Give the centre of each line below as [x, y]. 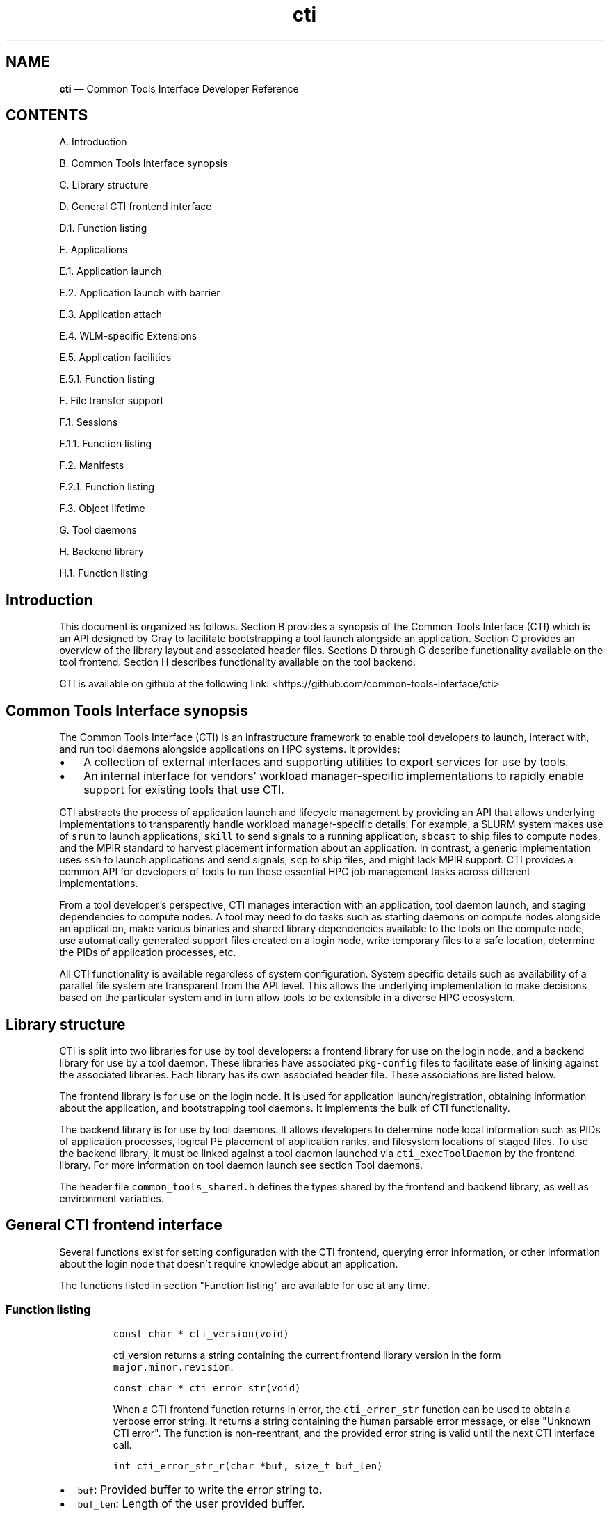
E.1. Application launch [111, 271]
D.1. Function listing [103, 228]
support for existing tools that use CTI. [184, 790]
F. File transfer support [112, 401]
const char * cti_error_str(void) [207, 1388]
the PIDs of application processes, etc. [148, 952]
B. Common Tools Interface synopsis [144, 163]
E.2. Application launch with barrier [140, 293]
